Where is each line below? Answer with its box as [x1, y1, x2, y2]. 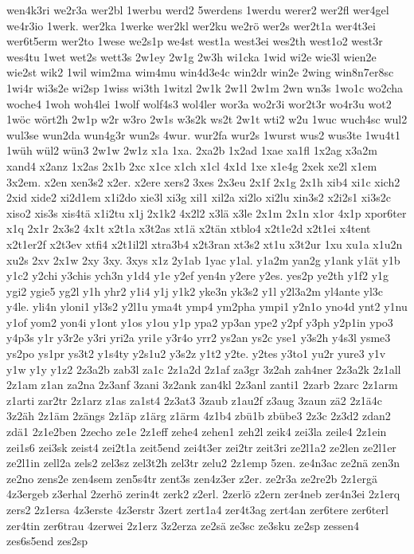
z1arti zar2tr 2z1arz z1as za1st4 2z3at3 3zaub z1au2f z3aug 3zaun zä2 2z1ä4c [6, 391, 382, 408]
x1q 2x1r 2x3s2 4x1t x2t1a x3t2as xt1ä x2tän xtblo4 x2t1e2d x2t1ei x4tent [6, 220, 371, 237]
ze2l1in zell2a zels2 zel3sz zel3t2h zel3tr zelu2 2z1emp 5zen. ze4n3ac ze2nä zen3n [6, 454, 400, 471]
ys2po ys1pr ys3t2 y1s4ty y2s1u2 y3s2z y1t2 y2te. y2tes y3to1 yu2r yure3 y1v [6, 345, 386, 362]
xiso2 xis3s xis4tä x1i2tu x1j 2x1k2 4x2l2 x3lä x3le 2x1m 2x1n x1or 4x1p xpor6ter [6, 204, 407, 221]
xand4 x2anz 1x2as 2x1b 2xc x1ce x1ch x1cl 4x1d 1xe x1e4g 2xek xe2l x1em [6, 157, 377, 174]
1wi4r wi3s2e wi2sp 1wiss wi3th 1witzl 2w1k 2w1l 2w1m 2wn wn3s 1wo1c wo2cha [6, 79, 404, 96]
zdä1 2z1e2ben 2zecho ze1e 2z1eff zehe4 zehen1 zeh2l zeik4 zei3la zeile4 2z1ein [6, 423, 387, 440]
